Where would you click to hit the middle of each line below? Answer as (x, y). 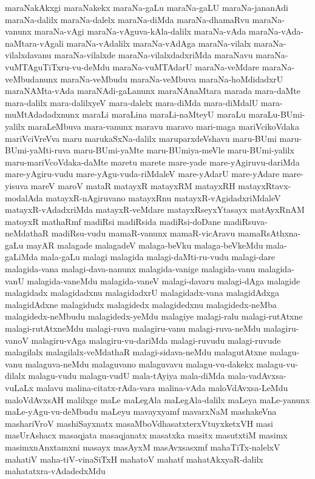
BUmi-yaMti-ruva (38, 150)
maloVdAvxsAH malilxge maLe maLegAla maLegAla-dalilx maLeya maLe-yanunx (157, 399)
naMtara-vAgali (34, 43)
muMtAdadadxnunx (42, 114)
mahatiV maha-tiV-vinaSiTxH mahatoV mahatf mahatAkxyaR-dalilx (134, 459)
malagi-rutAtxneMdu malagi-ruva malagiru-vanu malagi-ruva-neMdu (133, 328)
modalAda (24, 197)
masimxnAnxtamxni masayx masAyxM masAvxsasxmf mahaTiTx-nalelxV (143, 447)
